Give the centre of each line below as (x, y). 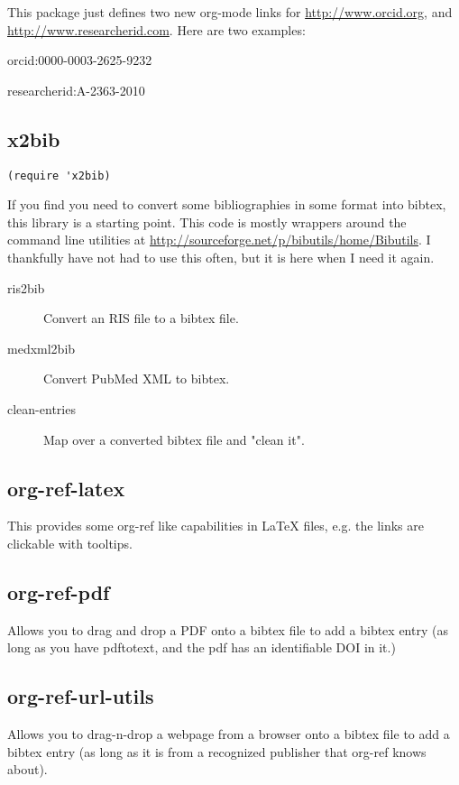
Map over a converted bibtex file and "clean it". (174, 439)
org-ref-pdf (59, 591)
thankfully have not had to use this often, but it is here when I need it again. (221, 258)
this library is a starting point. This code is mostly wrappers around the (207, 222)
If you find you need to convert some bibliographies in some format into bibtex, (227, 204)
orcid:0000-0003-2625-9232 (80, 60)
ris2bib (26, 287)
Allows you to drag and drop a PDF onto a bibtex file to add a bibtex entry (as (228, 629)
